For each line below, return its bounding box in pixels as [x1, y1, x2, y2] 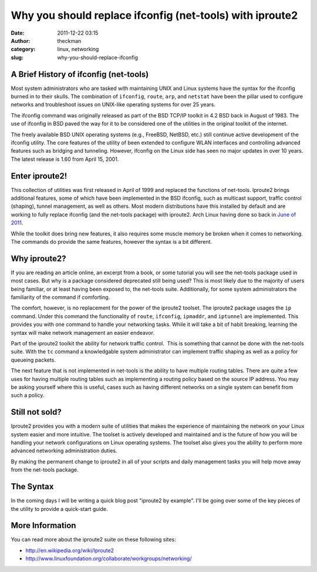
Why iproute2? [11, 253, 67, 264]
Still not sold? [11, 407, 62, 417]
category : [11, 46, 36, 53]
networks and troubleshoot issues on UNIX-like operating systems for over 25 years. [11, 101, 215, 108]
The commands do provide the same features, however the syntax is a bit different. [11, 238, 213, 245]
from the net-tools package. [11, 466, 79, 473]
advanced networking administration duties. [11, 447, 117, 455]
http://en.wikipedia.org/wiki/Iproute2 [25, 547, 114, 554]
